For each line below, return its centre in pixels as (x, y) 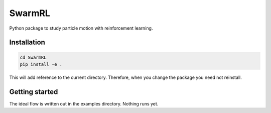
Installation (27, 42)
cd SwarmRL (33, 57)
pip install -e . (41, 64)
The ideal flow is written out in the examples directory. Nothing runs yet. (84, 103)
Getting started (34, 92)
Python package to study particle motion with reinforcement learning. (81, 28)
